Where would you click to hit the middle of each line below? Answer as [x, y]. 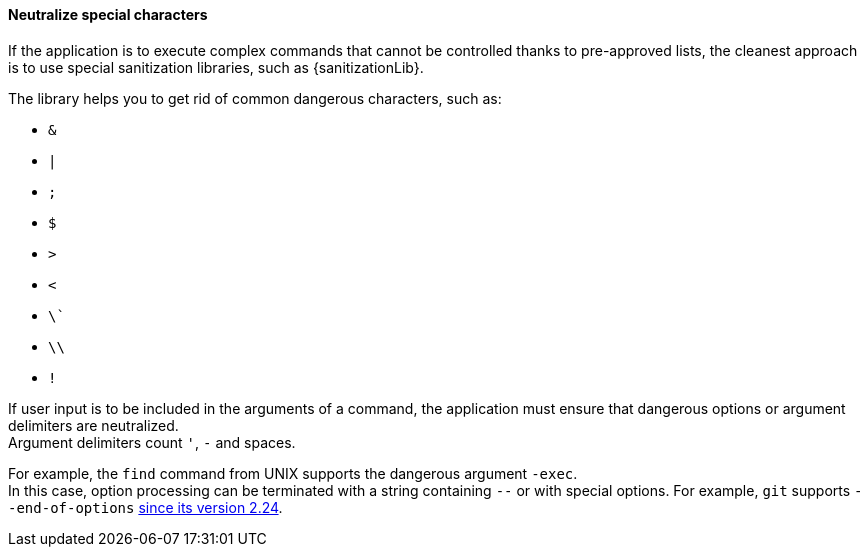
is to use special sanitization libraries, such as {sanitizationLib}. [216, 67]
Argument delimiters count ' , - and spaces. [152, 442]
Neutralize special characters [108, 14]
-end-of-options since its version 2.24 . [145, 507]
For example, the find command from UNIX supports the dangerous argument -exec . [293, 473]
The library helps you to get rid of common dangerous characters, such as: [255, 98]
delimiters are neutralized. [93, 425]
